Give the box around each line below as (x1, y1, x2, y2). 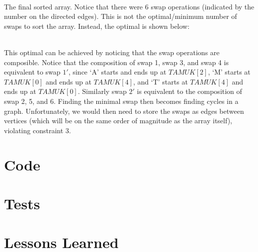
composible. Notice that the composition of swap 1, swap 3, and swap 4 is (4, 57, 229, 67)
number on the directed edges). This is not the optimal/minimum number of (4, 11, 237, 21)
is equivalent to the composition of (137, 86, 242, 96)
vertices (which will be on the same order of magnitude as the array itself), (4, 115, 232, 126)
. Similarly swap (78, 86, 127, 96)
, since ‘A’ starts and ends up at (68, 67, 167, 77)
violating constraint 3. (4, 125, 71, 135)
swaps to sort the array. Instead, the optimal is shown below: (4, 20, 190, 31)
